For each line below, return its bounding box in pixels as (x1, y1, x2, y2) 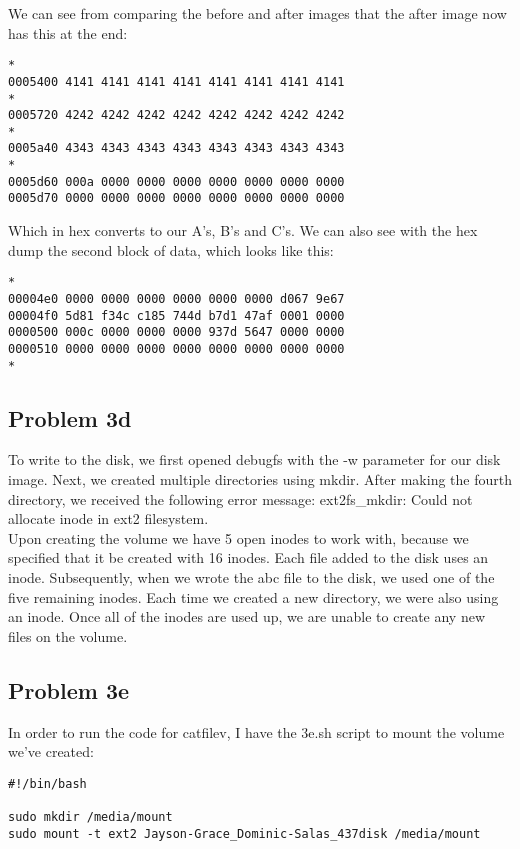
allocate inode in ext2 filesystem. (8, 508, 209, 529)
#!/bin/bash (8, 776, 87, 791)
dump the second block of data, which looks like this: (8, 239, 334, 260)
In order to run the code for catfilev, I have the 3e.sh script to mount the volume (8, 721, 505, 742)
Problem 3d (8, 402, 132, 433)
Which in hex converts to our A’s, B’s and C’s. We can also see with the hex (8, 220, 478, 241)
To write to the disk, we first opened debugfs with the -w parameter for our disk (8, 449, 501, 470)
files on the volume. (8, 625, 128, 646)
